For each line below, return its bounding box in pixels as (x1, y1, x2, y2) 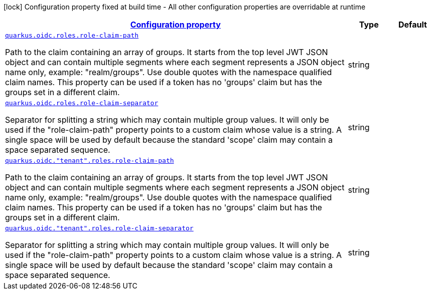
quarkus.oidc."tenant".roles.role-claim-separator (5, 224, 194, 232)
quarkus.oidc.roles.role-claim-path (5, 32, 139, 39)
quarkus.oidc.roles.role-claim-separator (5, 99, 159, 107)
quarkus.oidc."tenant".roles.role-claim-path (5, 157, 174, 164)
